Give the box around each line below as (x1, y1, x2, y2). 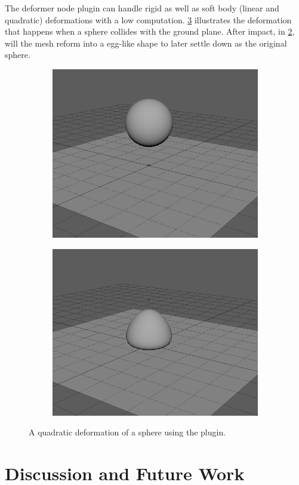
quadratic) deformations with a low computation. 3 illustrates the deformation (5, 13, 292, 26)
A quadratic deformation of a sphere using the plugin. (29, 426, 226, 438)
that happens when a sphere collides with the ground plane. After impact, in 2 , (5, 25, 295, 38)
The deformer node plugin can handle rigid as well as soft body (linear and (5, 2, 279, 14)
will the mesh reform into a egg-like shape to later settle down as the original (5, 36, 287, 49)
